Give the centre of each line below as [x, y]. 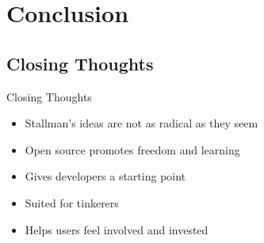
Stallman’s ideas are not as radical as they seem [142, 123]
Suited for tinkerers [72, 202]
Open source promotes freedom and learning [132, 149]
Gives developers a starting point [105, 176]
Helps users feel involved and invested [117, 229]
